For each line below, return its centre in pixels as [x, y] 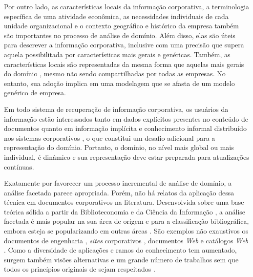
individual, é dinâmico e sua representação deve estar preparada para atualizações [126, 157]
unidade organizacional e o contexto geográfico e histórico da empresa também [121, 26]
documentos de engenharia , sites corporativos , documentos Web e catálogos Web [126, 240]
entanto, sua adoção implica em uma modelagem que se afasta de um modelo [119, 83]
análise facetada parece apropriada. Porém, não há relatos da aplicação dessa [119, 192]
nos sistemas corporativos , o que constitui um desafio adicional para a [110, 138]
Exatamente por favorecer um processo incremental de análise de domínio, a [118, 183]
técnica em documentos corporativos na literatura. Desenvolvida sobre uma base [124, 202]
